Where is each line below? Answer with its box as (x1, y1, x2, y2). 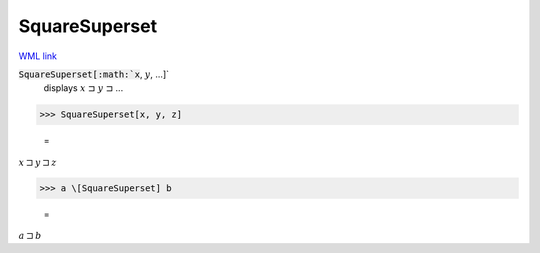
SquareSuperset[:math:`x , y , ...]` (18, 68, 170, 80)
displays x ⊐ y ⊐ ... (43, 82, 124, 94)
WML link (18, 50, 58, 62)
